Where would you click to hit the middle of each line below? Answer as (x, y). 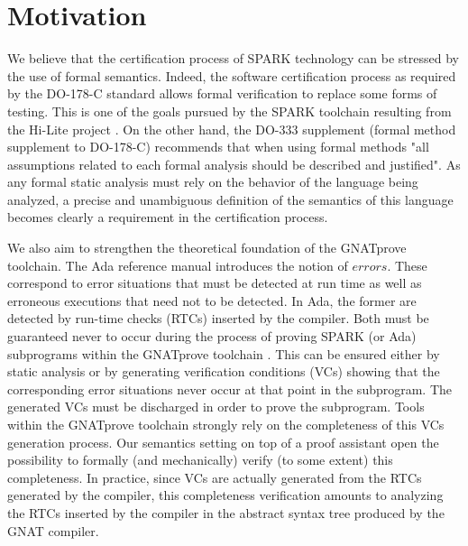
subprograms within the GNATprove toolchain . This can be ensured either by (224, 353)
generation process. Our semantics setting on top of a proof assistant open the (223, 442)
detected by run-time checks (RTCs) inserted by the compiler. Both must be (218, 318)
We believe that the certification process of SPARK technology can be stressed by (233, 58)
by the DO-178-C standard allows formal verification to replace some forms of (222, 93)
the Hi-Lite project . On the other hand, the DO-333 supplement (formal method (232, 129)
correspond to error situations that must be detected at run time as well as (215, 283)
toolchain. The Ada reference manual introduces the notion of (178, 265)
